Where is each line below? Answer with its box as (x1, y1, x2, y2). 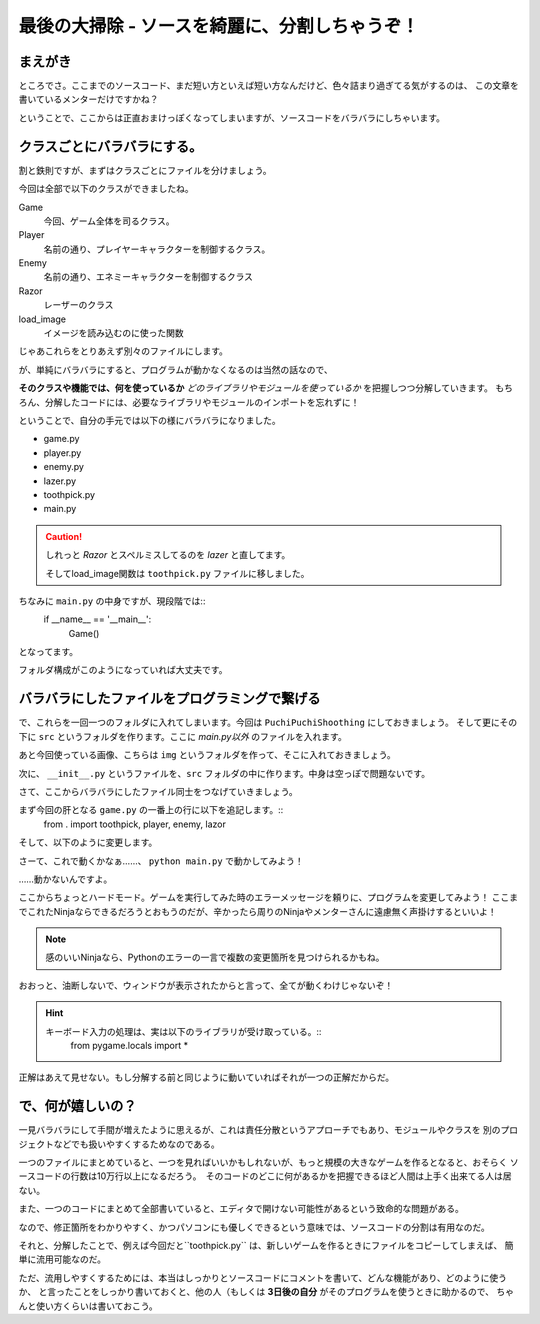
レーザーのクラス (43, 299, 114, 311)
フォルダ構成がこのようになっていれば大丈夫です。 (18, 664, 228, 676)
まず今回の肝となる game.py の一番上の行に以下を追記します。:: (18, 804, 284, 816)
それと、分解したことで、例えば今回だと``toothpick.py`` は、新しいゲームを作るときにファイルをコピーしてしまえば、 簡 (18, 1240, 514, 1252)
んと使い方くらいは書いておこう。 (18, 1300, 159, 1312)
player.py (43, 446, 82, 459)
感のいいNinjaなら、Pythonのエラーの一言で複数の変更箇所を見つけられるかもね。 (45, 951, 385, 964)
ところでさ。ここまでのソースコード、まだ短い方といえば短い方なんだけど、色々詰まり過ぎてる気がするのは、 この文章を (18, 80, 519, 92)
